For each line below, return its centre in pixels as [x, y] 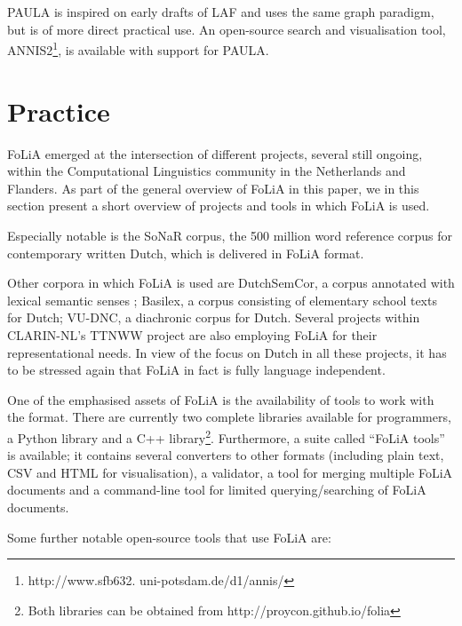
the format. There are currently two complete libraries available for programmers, [229, 417]
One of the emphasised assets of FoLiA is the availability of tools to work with [221, 399]
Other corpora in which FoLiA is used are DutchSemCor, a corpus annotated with [231, 283]
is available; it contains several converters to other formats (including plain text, [226, 455]
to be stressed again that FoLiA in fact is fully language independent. [196, 370]
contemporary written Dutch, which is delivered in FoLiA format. [186, 253]
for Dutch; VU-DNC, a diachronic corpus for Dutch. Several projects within [214, 317]
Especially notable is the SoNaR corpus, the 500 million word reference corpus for [230, 235]
